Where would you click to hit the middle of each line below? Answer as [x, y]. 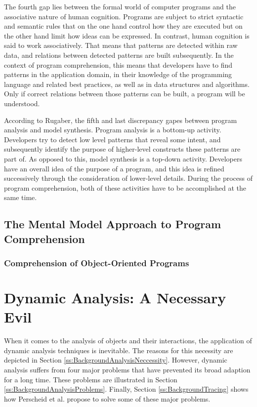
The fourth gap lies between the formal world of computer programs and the [120, 6]
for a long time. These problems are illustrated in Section [91, 379]
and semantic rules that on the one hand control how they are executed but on [123, 26]
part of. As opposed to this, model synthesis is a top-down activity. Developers [123, 158]
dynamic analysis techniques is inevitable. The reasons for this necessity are [119, 350]
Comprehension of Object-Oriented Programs [97, 263]
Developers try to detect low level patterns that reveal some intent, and [112, 139]
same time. [21, 197]
